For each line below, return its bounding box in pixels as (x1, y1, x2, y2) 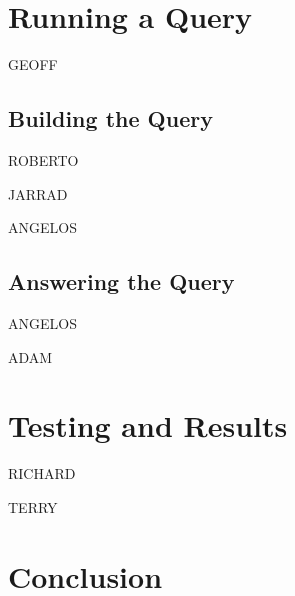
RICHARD (8, 463, 76, 484)
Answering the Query (8, 266, 235, 297)
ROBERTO (8, 149, 79, 170)
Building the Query (8, 103, 213, 134)
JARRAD (8, 183, 68, 204)
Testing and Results (8, 405, 288, 446)
